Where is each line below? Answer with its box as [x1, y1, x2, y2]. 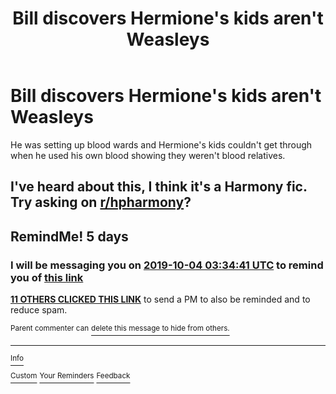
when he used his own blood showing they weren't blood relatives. [10, 149, 286, 161]
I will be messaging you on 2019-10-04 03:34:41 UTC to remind [10, 258, 324, 272]
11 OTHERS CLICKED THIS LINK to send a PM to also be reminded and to [10, 293, 311, 306]
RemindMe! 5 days [10, 228, 129, 245]
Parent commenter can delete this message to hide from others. [10, 323, 230, 334]
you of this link [10, 270, 84, 284]
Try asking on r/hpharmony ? [10, 194, 192, 211]
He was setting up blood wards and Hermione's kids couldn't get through [10, 138, 313, 151]
